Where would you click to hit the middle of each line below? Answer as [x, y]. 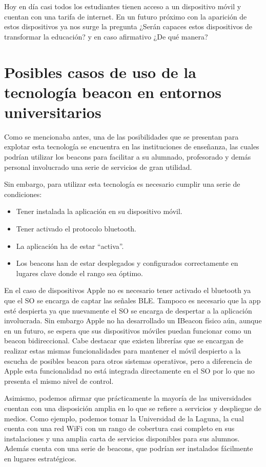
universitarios [53, 112]
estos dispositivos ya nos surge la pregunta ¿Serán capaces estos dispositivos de [128, 26]
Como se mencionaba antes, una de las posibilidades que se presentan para [121, 136]
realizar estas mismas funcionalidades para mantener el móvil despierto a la [122, 350]
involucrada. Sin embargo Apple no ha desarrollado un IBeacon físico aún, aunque [133, 320]
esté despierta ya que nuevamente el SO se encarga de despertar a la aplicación [128, 310]
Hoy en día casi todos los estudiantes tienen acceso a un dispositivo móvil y [123, 6]
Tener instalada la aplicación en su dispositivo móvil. [99, 211]
